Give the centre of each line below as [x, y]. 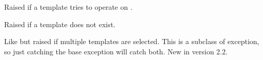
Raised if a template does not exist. [60, 24]
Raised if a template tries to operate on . [68, 7]
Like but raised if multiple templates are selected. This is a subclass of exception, [132, 41]
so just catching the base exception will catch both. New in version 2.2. [116, 51]
